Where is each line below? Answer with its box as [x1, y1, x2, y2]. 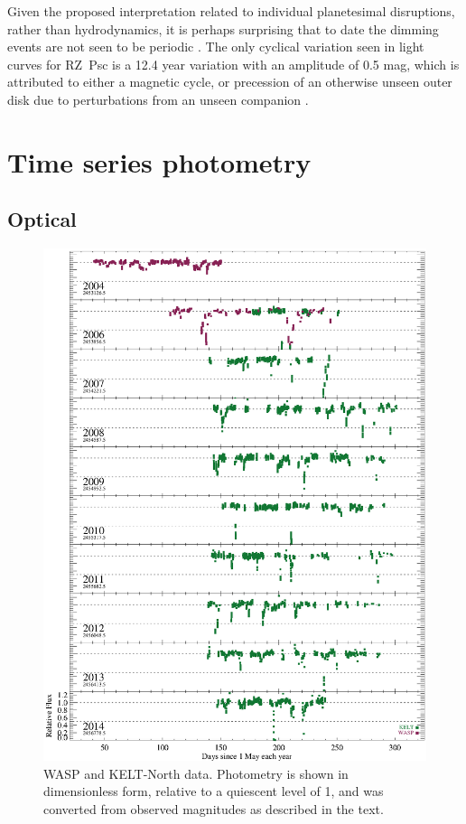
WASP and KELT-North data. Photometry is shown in [43, 763, 349, 782]
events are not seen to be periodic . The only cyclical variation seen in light [7, 37, 424, 56]
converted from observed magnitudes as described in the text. [43, 799, 384, 818]
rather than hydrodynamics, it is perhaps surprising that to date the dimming [7, 19, 439, 38]
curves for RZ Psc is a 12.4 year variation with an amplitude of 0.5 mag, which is [7, 54, 460, 73]
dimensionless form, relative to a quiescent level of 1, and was [43, 782, 384, 801]
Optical [7, 205, 77, 233]
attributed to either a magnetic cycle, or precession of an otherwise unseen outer [7, 72, 452, 91]
